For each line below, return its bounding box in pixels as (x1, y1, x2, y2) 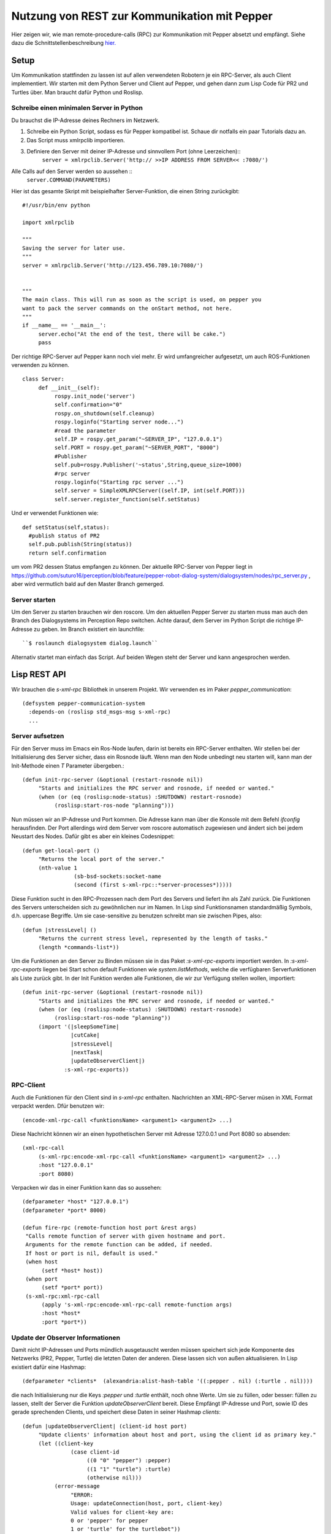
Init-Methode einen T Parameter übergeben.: (11, 761, 125, 769)
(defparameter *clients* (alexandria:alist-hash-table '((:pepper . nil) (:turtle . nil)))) (22, 1378, 313, 1385)
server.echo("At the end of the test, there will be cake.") (38, 330, 226, 337)
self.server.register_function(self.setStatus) (54, 496, 200, 503)
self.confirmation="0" (54, 401, 123, 408)
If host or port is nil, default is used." (25, 1249, 159, 1257)
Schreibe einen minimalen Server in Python (11, 104, 143, 112)
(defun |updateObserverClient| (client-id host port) (22, 1422, 187, 1430)
